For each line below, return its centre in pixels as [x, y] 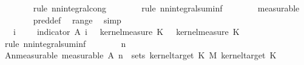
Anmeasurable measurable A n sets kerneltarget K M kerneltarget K [140, 55]
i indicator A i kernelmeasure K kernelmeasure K [126, 32]
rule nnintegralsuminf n [65, 43]
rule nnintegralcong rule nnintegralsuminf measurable [166, 8]
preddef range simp [77, 20]
